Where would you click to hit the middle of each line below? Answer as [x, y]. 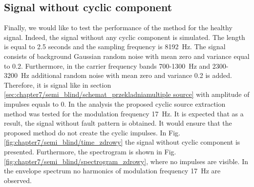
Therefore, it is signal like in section [58, 84]
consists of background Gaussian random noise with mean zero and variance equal [127, 56]
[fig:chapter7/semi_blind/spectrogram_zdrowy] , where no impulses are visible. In [126, 161]
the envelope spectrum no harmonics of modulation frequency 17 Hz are [112, 171]
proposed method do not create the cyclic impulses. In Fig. [92, 132]
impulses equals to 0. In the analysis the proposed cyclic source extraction [115, 103]
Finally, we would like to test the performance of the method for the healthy [118, 28]
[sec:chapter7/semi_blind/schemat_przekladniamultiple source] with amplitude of [127, 94]
